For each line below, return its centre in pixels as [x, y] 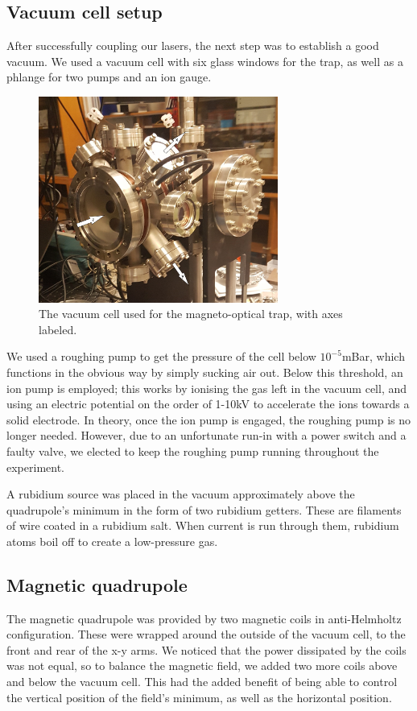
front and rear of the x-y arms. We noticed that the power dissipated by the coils [206, 649]
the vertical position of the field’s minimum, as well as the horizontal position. [199, 697]
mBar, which [373, 356]
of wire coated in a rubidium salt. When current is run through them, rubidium [203, 525]
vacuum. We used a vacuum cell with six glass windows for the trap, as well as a [205, 61]
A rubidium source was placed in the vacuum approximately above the [181, 494]
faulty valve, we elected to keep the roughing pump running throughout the [193, 451]
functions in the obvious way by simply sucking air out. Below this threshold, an [205, 372]
